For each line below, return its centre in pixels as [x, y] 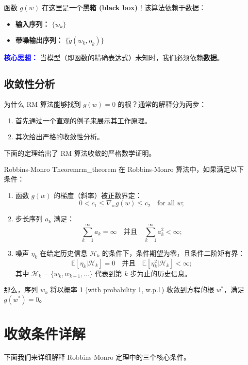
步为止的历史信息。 [161, 273]
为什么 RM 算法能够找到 [42, 104]
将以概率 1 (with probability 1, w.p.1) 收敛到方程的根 [132, 290]
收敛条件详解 [45, 334]
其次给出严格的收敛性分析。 [59, 137]
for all [166, 204]
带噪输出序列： [39, 40]
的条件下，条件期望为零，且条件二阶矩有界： [174, 253]
